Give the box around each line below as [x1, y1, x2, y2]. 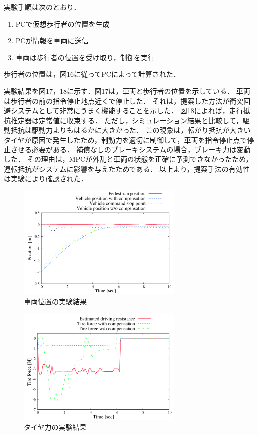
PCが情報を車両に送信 [15, 35, 89, 46]
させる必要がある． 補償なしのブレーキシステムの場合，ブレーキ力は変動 [10, 144, 251, 154]
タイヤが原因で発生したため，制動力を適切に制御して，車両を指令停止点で [4, 134, 247, 145]
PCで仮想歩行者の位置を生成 [15, 18, 110, 29]
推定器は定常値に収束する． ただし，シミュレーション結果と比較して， [10, 115, 243, 125]
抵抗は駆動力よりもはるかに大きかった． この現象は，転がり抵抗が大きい [10, 125, 251, 135]
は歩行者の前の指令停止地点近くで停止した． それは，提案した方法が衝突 [4, 95, 244, 106]
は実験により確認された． [4, 173, 88, 184]
